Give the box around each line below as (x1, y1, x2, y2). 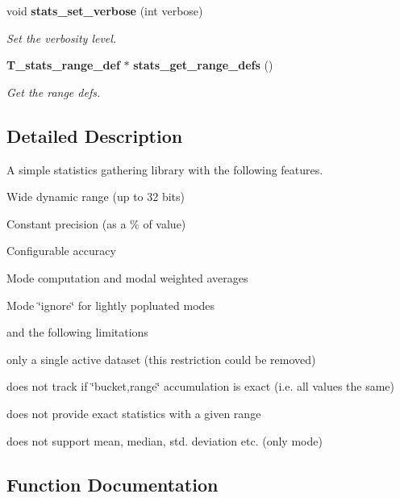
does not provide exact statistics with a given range (6, 404, 261, 421)
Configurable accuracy (6, 242, 116, 259)
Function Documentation (6, 471, 219, 496)
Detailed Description (6, 123, 183, 148)
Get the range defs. (6, 83, 101, 100)
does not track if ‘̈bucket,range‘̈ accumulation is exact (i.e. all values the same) (6, 378, 395, 395)
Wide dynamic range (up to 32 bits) (6, 188, 185, 205)
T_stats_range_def (6, 56, 120, 73)
